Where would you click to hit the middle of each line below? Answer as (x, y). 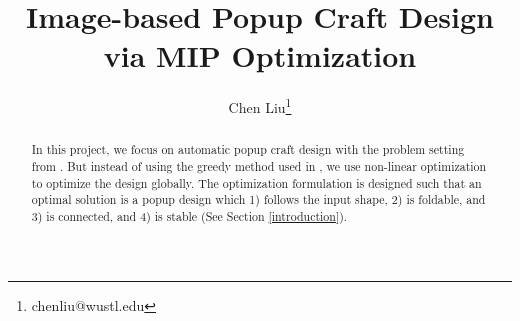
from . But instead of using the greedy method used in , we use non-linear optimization (259, 166)
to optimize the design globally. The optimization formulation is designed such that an (256, 182)
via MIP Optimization (260, 55)
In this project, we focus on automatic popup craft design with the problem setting (248, 149)
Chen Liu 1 (260, 105)
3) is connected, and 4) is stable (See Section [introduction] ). (189, 215)
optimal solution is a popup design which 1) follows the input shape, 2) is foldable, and (258, 199)
